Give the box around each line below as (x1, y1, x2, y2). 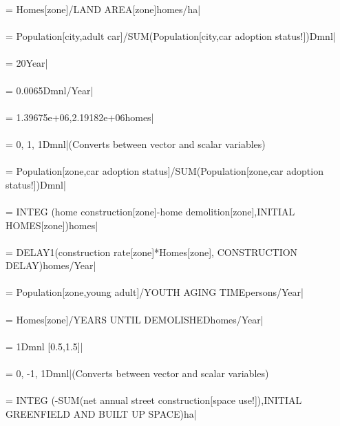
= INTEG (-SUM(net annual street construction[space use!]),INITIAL (6, 393, 302, 407)
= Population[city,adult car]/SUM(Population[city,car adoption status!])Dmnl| (6, 29, 336, 43)
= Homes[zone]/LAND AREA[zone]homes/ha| (6, 2, 201, 16)
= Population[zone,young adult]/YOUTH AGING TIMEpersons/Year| (6, 285, 304, 299)
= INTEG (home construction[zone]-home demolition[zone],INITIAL (6, 204, 295, 218)
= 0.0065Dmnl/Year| (6, 83, 94, 97)
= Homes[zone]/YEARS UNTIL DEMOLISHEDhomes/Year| (6, 312, 264, 326)
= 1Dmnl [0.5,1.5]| (6, 339, 83, 353)
